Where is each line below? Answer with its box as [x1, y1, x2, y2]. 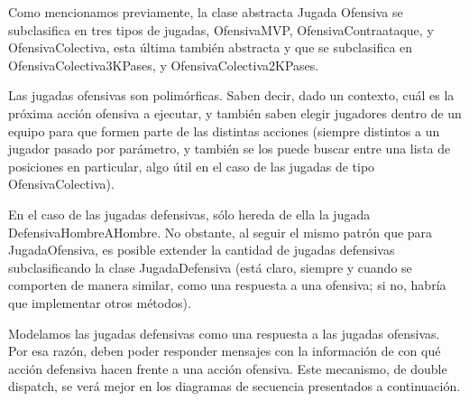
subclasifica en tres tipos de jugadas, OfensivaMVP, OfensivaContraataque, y [8, 20, 434, 39]
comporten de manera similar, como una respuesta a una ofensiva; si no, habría [8, 275, 446, 294]
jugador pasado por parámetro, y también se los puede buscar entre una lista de [8, 139, 451, 158]
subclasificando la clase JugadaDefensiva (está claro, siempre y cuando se [8, 257, 412, 276]
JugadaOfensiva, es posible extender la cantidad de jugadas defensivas [8, 240, 395, 259]
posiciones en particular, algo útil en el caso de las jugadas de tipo [8, 156, 375, 175]
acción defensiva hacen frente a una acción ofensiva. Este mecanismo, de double [8, 359, 447, 378]
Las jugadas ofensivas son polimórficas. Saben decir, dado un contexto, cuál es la [8, 86, 455, 105]
